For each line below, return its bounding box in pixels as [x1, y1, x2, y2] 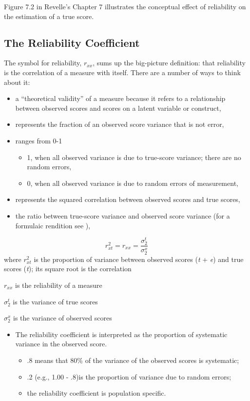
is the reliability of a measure [15, 280, 102, 290]
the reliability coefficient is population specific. [27, 388, 166, 398]
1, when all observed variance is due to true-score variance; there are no [27, 152, 241, 162]
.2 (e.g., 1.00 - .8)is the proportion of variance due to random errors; [27, 371, 231, 381]
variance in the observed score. [15, 339, 107, 349]
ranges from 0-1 [15, 135, 62, 145]
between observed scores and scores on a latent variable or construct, [15, 102, 221, 113]
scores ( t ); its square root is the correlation [4, 263, 132, 274]
